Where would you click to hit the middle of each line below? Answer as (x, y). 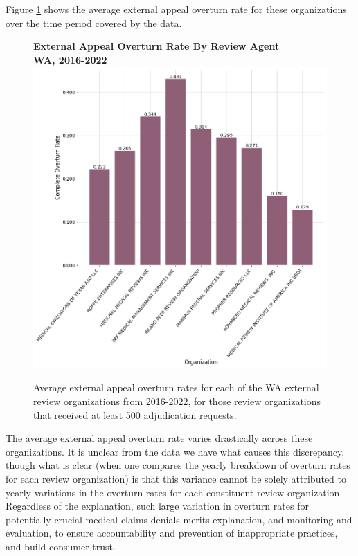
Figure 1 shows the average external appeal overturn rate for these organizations (176, 9)
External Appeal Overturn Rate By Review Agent (156, 46)
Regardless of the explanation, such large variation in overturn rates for (157, 506)
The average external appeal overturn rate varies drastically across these (159, 438)
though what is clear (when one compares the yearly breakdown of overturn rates (178, 465)
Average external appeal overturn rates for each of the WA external (176, 387)
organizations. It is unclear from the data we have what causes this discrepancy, (175, 451)
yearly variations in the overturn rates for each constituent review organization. (174, 492)
